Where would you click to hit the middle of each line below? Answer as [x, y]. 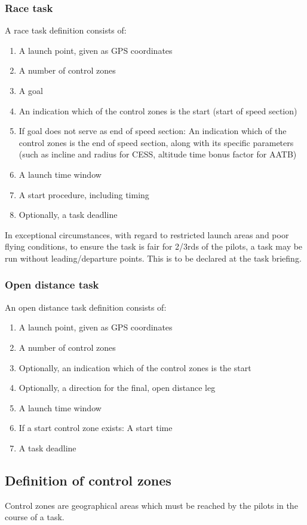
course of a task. [35, 517]
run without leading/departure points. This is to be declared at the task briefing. [153, 258]
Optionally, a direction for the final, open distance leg [117, 388]
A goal [31, 90]
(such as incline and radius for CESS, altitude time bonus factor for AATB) [158, 154]
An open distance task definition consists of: [86, 307]
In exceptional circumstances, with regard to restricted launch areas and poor [147, 234]
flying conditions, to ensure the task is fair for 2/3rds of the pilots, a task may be [154, 246]
